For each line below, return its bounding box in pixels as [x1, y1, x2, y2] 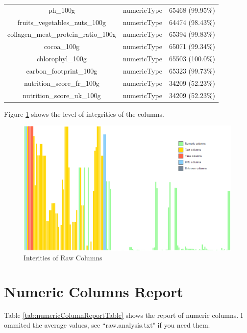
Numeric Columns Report [4, 282, 183, 302]
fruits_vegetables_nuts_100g [17, 17, 106, 27]
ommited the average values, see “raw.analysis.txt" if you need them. [4, 319, 210, 330]
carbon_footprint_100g [26, 65, 98, 76]
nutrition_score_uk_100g [23, 90, 101, 100]
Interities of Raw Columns [24, 253, 102, 263]
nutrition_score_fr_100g [24, 77, 99, 88]
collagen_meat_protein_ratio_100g [7, 29, 116, 39]
